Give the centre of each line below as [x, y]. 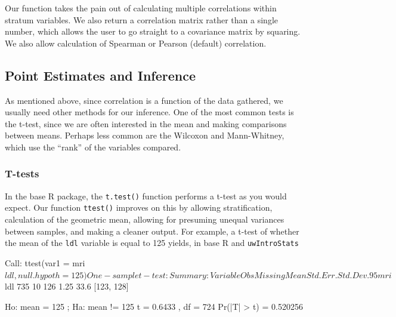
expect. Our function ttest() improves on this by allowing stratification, [139, 207]
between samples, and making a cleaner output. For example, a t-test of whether [152, 231]
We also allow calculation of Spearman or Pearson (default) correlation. [136, 43]
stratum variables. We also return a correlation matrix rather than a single [142, 19]
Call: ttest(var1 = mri [45, 262]
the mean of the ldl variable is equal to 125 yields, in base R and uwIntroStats [152, 243]
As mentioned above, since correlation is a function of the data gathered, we [144, 100]
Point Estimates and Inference [100, 75]
